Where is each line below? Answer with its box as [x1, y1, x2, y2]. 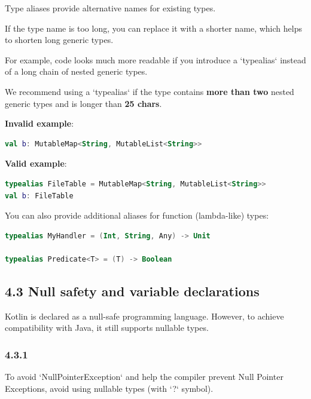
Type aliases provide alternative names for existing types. [5, 2, 216, 14]
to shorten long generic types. [5, 33, 114, 46]
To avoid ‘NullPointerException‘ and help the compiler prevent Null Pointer [5, 370, 283, 383]
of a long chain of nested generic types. [5, 65, 148, 78]
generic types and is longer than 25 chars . [5, 97, 162, 109]
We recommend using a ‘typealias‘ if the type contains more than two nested [5, 85, 294, 97]
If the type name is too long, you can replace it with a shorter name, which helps [5, 22, 302, 34]
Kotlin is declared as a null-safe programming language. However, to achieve [5, 309, 284, 322]
